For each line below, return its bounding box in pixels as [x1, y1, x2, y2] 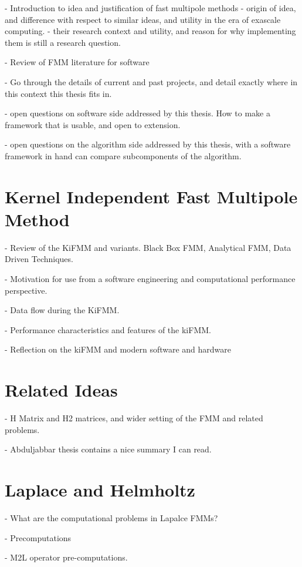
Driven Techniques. [5, 253, 73, 265]
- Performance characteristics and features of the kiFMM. [5, 323, 211, 335]
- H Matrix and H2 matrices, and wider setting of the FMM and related [5, 412, 263, 424]
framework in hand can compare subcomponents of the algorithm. [5, 149, 242, 162]
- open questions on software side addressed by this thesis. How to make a [5, 107, 270, 119]
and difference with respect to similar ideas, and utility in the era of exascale [5, 13, 281, 25]
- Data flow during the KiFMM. [5, 304, 120, 316]
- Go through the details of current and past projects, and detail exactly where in [5, 75, 298, 88]
